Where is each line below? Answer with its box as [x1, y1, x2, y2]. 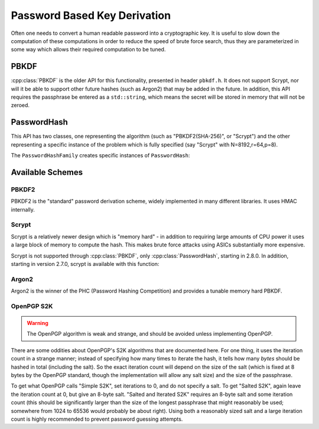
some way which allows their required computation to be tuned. [11, 46, 166, 53]
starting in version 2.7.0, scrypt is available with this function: [11, 260, 159, 267]
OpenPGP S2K [11, 302, 53, 310]
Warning [27, 320, 48, 327]
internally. [11, 206, 35, 213]
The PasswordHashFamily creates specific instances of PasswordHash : [11, 152, 190, 159]
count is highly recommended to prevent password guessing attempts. [11, 415, 183, 422]
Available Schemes [11, 167, 83, 177]
